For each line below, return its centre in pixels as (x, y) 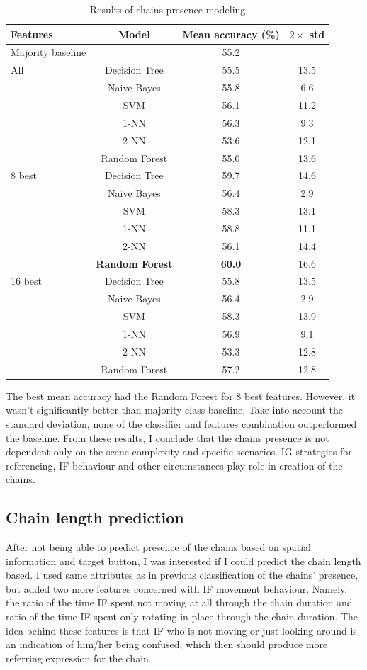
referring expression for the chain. (79, 658)
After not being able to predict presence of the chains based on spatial (158, 547)
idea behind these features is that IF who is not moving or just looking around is (181, 630)
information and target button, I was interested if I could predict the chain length (183, 561)
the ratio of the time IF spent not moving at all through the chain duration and (179, 602)
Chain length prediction (95, 517)
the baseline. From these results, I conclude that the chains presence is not (168, 437)
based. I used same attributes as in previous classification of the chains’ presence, (182, 575)
